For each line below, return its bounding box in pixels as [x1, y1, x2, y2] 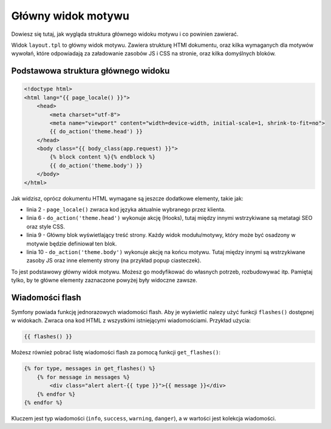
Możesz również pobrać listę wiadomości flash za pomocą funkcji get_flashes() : [11, 349, 221, 356]
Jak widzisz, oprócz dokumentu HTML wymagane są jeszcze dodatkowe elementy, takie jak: [11, 194, 244, 202]
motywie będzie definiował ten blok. [26, 240, 117, 247]
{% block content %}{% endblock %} [49, 154, 156, 160]
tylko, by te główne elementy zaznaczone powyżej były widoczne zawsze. [11, 276, 197, 284]
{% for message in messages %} [36, 374, 130, 380]
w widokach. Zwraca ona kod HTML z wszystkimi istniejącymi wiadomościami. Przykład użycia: [11, 317, 251, 324]
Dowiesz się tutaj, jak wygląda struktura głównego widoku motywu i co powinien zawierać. [11, 30, 239, 38]
